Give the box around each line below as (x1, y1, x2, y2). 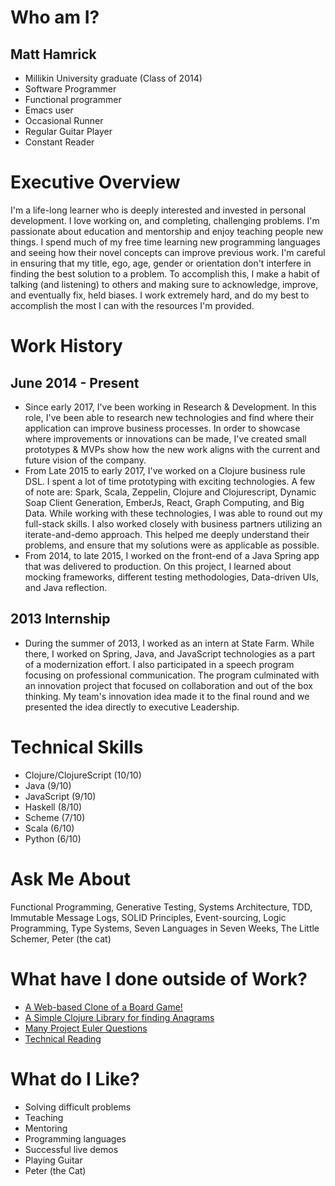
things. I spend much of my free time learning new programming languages (10, 236, 321, 248)
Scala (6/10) (24, 822, 75, 834)
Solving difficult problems (24, 1101, 132, 1113)
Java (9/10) (24, 779, 72, 791)
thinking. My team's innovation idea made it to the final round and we (24, 690, 310, 702)
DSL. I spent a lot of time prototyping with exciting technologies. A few (24, 475, 316, 487)
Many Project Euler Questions (24, 1022, 148, 1034)
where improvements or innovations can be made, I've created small (24, 432, 307, 445)
